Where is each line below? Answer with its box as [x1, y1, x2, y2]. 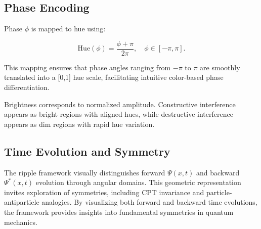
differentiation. [4, 82, 50, 93]
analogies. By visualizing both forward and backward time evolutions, [41, 197, 257, 207]
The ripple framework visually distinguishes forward [4, 167, 165, 177]
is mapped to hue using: [31, 23, 106, 34]
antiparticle [4, 197, 39, 207]
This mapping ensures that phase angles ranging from [4, 62, 171, 72]
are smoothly [200, 62, 240, 72]
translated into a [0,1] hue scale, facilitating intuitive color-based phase [4, 72, 224, 82]
